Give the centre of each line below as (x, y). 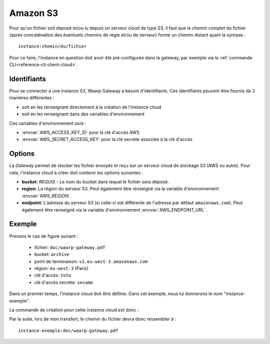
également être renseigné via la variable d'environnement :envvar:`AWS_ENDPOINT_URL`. (114, 209)
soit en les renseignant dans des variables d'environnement (83, 114)
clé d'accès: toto (53, 275)
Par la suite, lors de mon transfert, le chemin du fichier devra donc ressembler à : (93, 319)
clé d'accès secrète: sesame (64, 282)
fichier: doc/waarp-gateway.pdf (70, 247)
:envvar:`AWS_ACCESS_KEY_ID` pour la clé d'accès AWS (80, 132)
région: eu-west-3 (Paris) (61, 268)
